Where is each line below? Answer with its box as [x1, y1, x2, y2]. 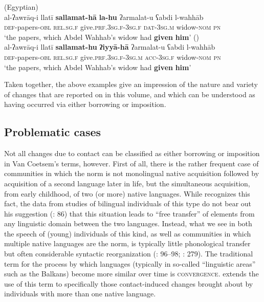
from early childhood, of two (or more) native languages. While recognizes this [4, 188, 250, 199]
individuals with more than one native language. [4, 288, 156, 299]
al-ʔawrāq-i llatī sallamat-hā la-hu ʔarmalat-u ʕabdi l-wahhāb [4, 11, 204, 22]
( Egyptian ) [4, 2, 38, 12]
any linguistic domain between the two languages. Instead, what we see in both [4, 218, 252, 229]
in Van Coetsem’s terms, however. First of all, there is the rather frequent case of [4, 158, 259, 168]
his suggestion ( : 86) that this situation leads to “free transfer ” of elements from [4, 208, 255, 219]
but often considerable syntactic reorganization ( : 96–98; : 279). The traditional [4, 248, 253, 259]
